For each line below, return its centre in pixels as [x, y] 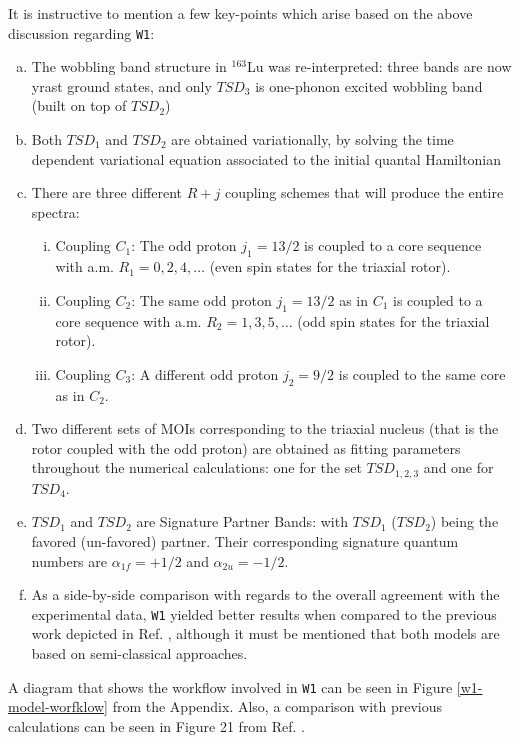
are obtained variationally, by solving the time [312, 139]
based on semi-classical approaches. [139, 653]
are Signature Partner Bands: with [242, 521]
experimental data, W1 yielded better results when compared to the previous [264, 613]
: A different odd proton [205, 373]
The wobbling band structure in [129, 66]
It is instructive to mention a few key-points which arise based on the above [240, 13]
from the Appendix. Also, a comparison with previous [277, 706]
